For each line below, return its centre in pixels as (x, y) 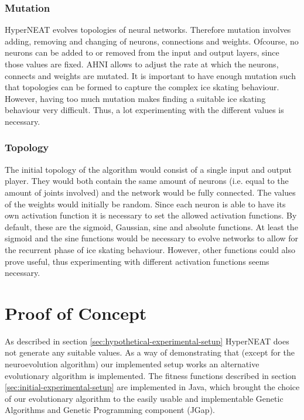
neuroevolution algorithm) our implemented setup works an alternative (132, 364)
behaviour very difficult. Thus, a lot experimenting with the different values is (144, 110)
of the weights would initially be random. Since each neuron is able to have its (145, 204)
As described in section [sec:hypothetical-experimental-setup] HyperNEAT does (147, 341)
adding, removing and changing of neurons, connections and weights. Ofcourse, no (152, 41)
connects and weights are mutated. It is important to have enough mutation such (150, 75)
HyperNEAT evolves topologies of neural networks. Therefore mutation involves (148, 30)
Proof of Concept (76, 313)
